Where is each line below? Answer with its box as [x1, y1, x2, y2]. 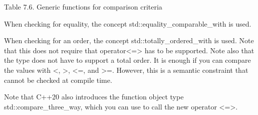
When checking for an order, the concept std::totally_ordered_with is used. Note [4, 35, 254, 46]
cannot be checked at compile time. [4, 74, 112, 85]
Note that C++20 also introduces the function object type [4, 91, 184, 102]
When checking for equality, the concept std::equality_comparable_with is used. [4, 18, 251, 29]
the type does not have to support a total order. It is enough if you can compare [4, 55, 251, 65]
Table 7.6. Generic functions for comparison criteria [4, 2, 162, 12]
